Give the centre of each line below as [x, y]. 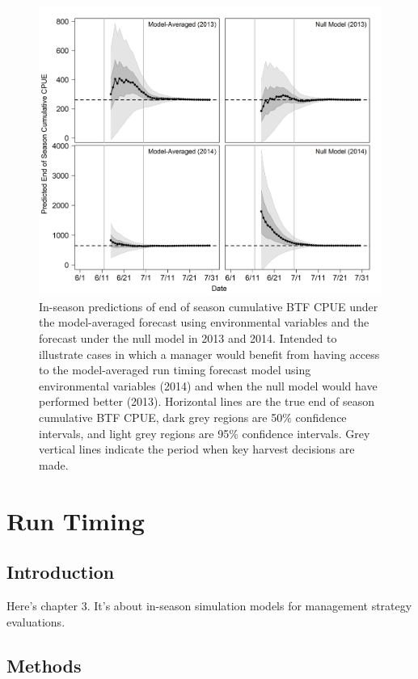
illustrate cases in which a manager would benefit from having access [209, 354]
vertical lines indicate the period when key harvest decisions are [197, 449]
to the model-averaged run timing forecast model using [175, 370]
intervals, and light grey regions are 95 [134, 433]
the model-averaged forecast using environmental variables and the [204, 322]
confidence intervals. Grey [306, 433]
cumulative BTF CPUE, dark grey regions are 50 [161, 418]
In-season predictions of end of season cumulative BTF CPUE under [209, 306]
